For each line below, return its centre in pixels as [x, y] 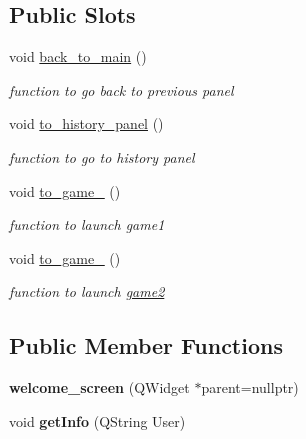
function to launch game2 [87, 291]
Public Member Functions [146, 345]
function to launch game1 [87, 224]
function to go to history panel [102, 156]
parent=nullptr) [250, 387]
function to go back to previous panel [121, 89]
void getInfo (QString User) [97, 420]
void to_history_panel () [86, 123]
